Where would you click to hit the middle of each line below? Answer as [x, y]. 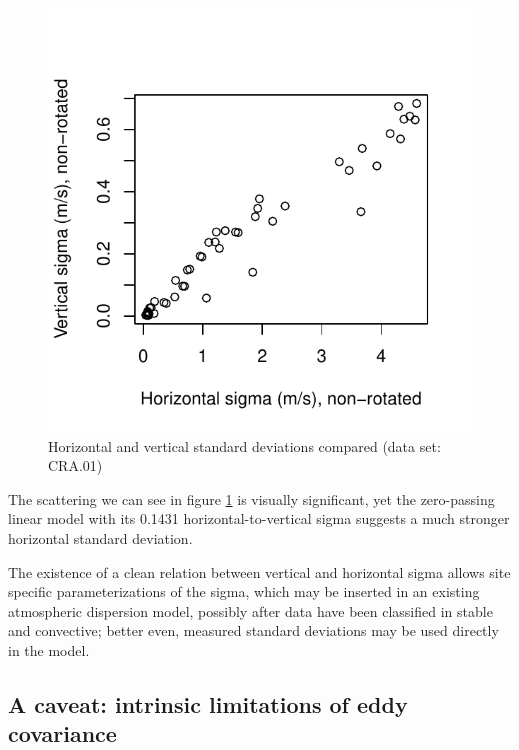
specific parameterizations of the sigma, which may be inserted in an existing [244, 591]
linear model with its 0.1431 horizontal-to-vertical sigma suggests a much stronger [259, 518]
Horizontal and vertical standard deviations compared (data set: [244, 445]
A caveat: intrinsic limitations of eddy [208, 703]
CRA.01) [75, 465]
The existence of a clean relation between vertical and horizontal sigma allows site [259, 571]
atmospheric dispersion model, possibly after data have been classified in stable [250, 610]
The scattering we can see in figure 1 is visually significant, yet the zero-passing [251, 498]
